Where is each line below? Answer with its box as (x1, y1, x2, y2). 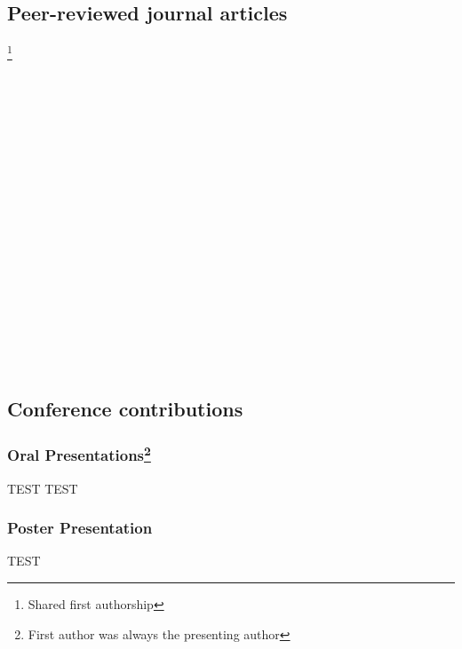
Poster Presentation (7, 517, 153, 539)
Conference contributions (7, 394, 243, 422)
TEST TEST (7, 479, 78, 497)
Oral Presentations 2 (7, 441, 151, 466)
